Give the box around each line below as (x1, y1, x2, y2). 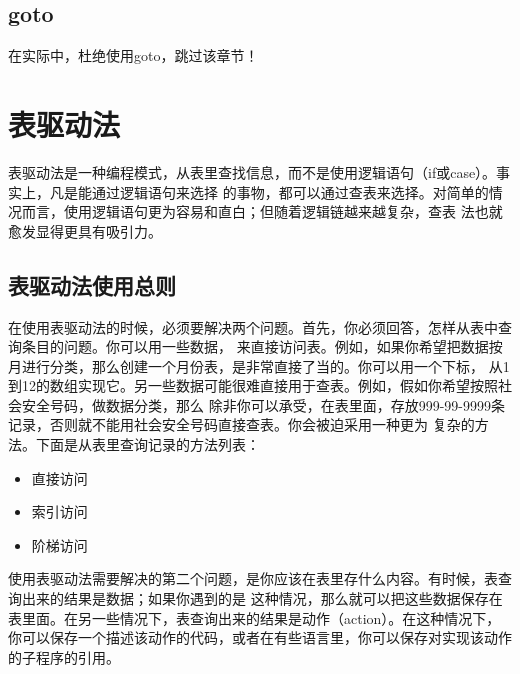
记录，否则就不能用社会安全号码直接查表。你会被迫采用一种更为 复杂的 (8, 414, 475, 435)
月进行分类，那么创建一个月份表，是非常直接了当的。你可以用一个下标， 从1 (8, 355, 510, 376)
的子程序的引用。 (8, 646, 120, 667)
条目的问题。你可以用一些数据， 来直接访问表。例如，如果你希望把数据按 (21, 336, 503, 357)
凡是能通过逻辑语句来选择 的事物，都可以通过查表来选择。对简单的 (49, 181, 489, 202)
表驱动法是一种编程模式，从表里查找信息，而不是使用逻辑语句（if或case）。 (8, 161, 497, 182)
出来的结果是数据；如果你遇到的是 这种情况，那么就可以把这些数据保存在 (21, 588, 503, 609)
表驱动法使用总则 (8, 269, 176, 300)
